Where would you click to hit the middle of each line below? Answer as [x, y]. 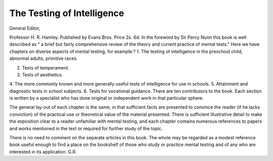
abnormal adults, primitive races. [43, 58]
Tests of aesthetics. [42, 74]
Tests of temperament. [45, 67]
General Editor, [25, 28]
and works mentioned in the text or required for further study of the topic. [86, 128]
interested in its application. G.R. [43, 151]
